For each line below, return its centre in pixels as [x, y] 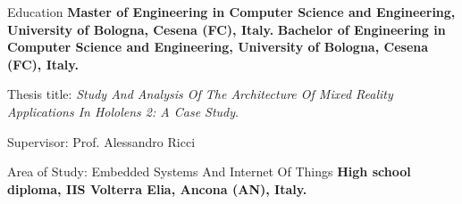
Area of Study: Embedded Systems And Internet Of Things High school [209, 171]
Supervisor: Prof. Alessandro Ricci [101, 141]
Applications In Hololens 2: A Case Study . [123, 111]
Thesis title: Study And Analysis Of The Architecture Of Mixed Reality [200, 94]
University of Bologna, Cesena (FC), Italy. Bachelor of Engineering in [227, 29]
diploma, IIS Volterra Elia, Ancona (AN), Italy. [157, 188]
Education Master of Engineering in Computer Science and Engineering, [231, 12]
